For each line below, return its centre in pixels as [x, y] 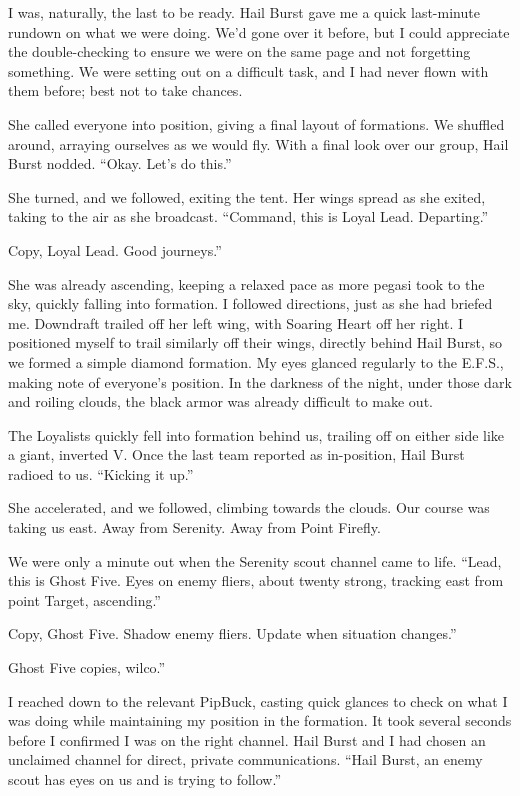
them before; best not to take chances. [125, 90]
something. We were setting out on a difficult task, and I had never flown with [248, 70]
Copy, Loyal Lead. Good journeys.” [115, 249]
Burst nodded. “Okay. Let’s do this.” [120, 163]
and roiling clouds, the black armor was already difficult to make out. [220, 401]
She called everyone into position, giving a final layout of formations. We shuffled [256, 123]
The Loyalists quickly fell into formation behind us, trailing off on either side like [256, 434]
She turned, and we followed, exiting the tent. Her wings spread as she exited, [247, 196]
